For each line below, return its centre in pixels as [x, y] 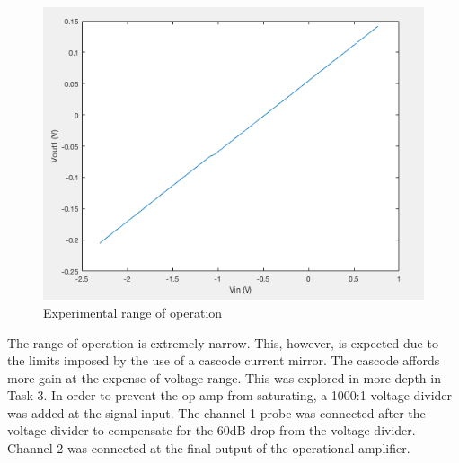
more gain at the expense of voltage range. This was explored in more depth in [224, 377]
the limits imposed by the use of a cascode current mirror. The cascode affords [224, 360]
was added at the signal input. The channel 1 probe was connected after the [216, 412]
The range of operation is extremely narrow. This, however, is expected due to [223, 342]
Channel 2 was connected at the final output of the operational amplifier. [209, 448]
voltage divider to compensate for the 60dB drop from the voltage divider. [212, 430]
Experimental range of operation [133, 312]
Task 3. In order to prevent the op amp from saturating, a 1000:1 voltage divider [230, 395]
